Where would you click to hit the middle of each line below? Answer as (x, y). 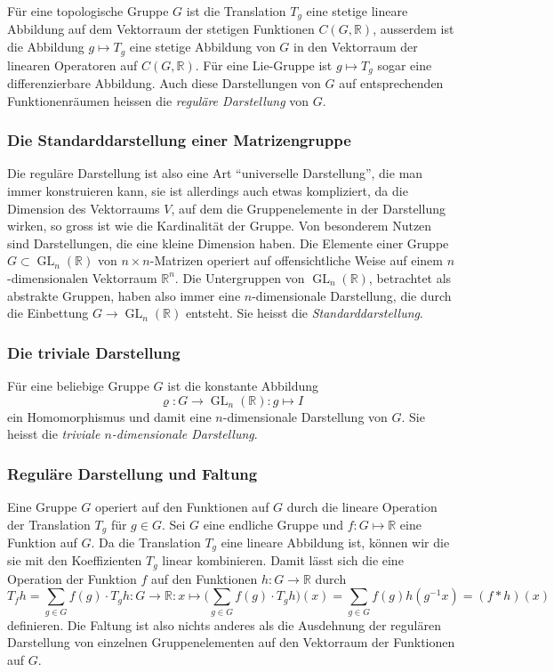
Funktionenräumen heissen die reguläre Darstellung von (158, 100)
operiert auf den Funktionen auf (182, 506)
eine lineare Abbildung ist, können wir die (335, 542)
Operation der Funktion (72, 578)
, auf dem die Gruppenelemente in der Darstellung (308, 208)
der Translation (49, 524)
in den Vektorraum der (356, 47)
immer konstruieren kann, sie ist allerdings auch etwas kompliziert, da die (208, 190)
